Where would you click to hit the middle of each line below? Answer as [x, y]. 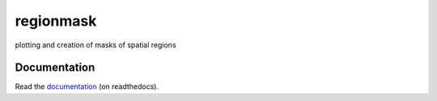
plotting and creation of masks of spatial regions [96, 45]
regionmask [56, 21]
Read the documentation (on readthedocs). [87, 87]
